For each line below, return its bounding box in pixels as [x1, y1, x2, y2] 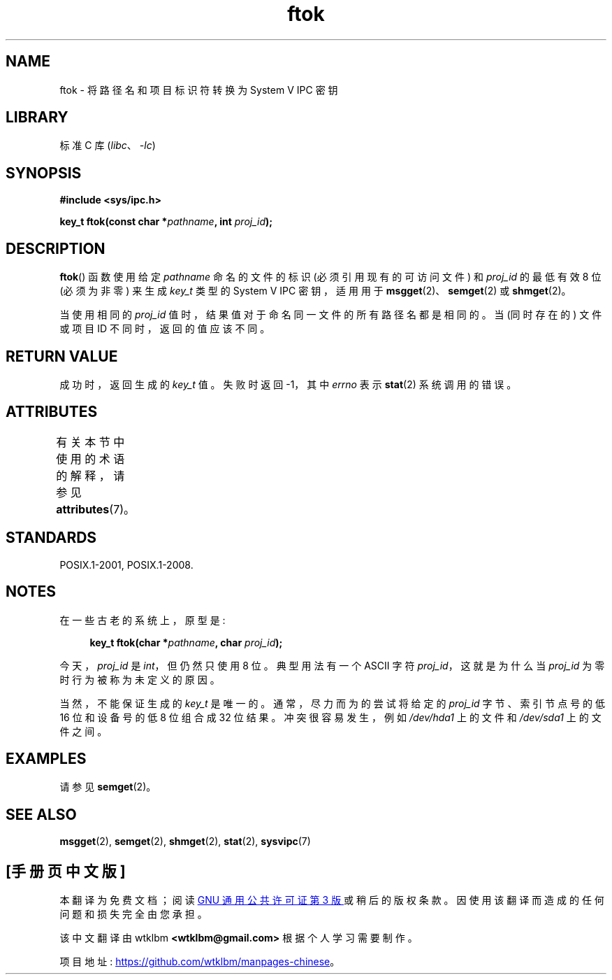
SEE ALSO [6, 805, 77, 823]
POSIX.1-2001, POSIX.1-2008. [59, 558, 194, 571]
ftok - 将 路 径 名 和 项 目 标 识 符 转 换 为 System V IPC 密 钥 [59, 83, 338, 96]
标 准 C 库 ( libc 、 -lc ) [59, 139, 156, 152]
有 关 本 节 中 [56, 434, 125, 449]
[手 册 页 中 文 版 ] [6, 862, 126, 880]
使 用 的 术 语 [56, 451, 125, 466]
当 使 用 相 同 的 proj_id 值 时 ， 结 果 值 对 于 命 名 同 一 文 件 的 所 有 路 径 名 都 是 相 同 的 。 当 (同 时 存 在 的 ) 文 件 [59, 308, 602, 321]
